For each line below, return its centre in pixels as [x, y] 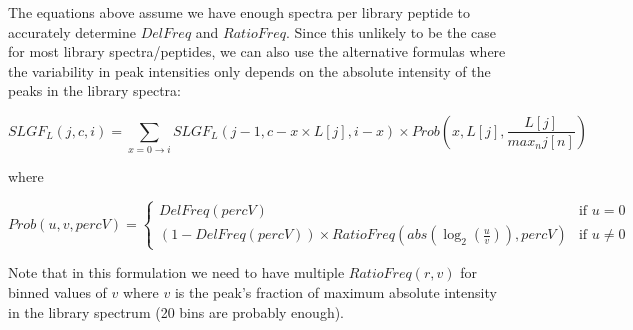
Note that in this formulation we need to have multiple [176, 272]
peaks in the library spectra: [94, 90]
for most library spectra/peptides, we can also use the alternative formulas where [257, 51]
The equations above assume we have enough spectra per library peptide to [239, 12]
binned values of [57, 292]
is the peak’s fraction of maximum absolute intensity [335, 292]
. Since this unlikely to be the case [391, 31]
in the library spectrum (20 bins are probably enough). [176, 311]
